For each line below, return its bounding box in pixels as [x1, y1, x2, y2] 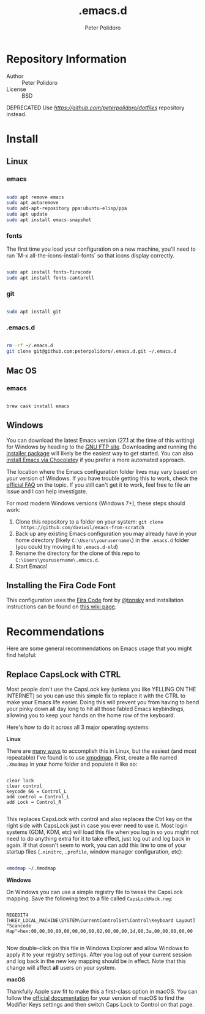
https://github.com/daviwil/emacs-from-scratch [21, 524, 145, 530]
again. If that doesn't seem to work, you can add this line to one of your [6, 841, 187, 849]
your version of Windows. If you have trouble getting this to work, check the [6, 474, 198, 482]
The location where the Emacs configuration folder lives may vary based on [6, 468, 197, 475]
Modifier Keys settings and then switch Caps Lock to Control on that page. [6, 1001, 195, 1008]
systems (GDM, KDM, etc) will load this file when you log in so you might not [6, 828, 199, 836]
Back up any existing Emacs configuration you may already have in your [15, 530, 197, 537]
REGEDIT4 [6, 912, 29, 919]
